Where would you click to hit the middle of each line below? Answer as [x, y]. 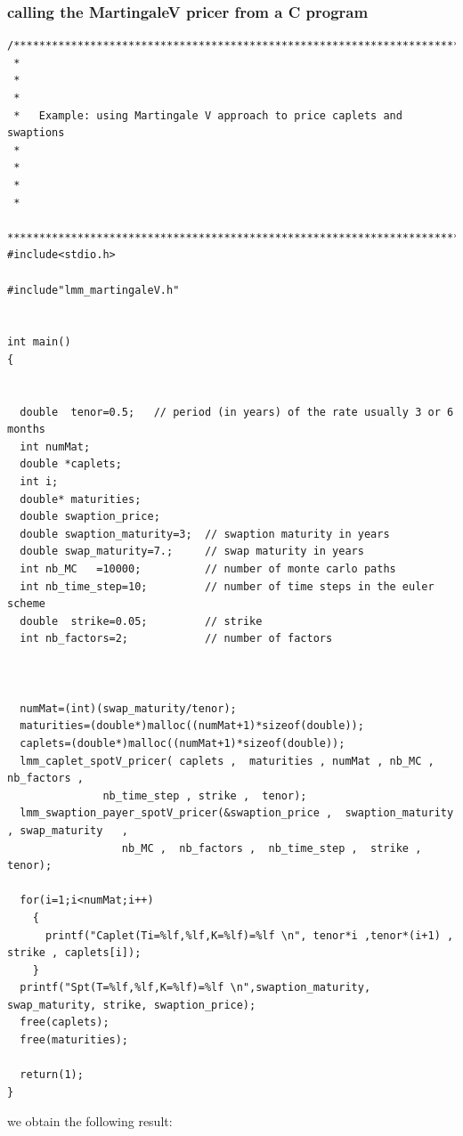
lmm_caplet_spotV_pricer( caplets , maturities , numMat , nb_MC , [227, 761]
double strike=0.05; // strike [141, 621]
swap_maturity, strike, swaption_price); [132, 1005]
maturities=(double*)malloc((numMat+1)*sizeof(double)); [192, 726]
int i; [39, 482]
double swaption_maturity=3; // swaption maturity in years [205, 534]
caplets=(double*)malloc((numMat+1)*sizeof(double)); [183, 743]
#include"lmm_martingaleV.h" [93, 290]
